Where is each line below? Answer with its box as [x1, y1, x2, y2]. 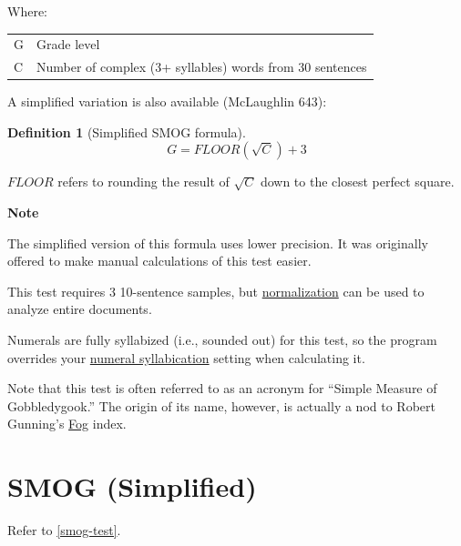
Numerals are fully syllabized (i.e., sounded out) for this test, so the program [7, 330, 437, 349]
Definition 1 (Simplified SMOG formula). [7, 122, 246, 141]
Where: [7, 2, 47, 20]
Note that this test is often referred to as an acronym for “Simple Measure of [7, 379, 437, 398]
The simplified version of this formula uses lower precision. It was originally [7, 233, 428, 252]
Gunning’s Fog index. [7, 414, 127, 433]
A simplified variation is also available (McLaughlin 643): [7, 92, 327, 111]
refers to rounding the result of [57, 172, 230, 191]
